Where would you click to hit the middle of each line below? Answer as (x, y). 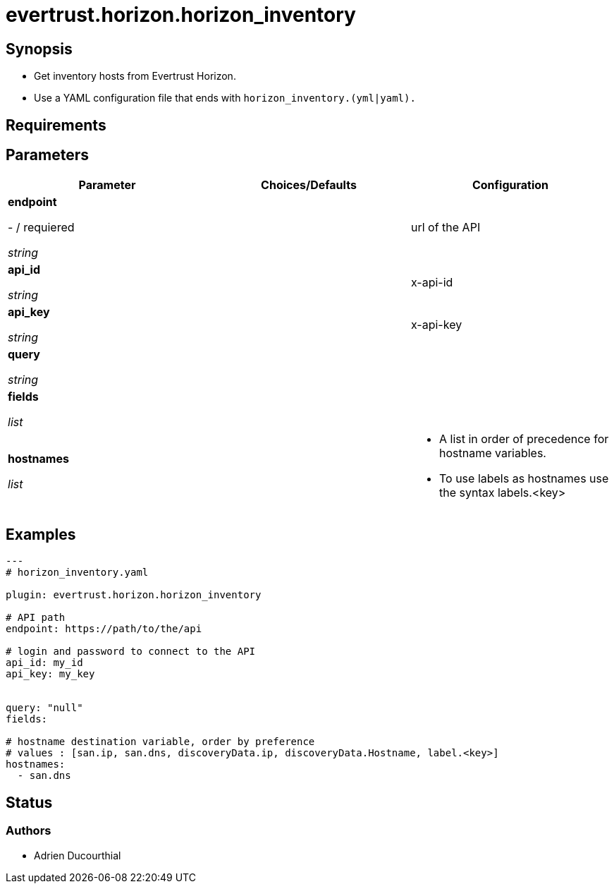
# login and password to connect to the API (131, 652)
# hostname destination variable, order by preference (160, 742)
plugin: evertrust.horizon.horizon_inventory (134, 595)
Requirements (56, 125)
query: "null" (44, 708)
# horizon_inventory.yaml (77, 573)
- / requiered (41, 228)
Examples (41, 534)
